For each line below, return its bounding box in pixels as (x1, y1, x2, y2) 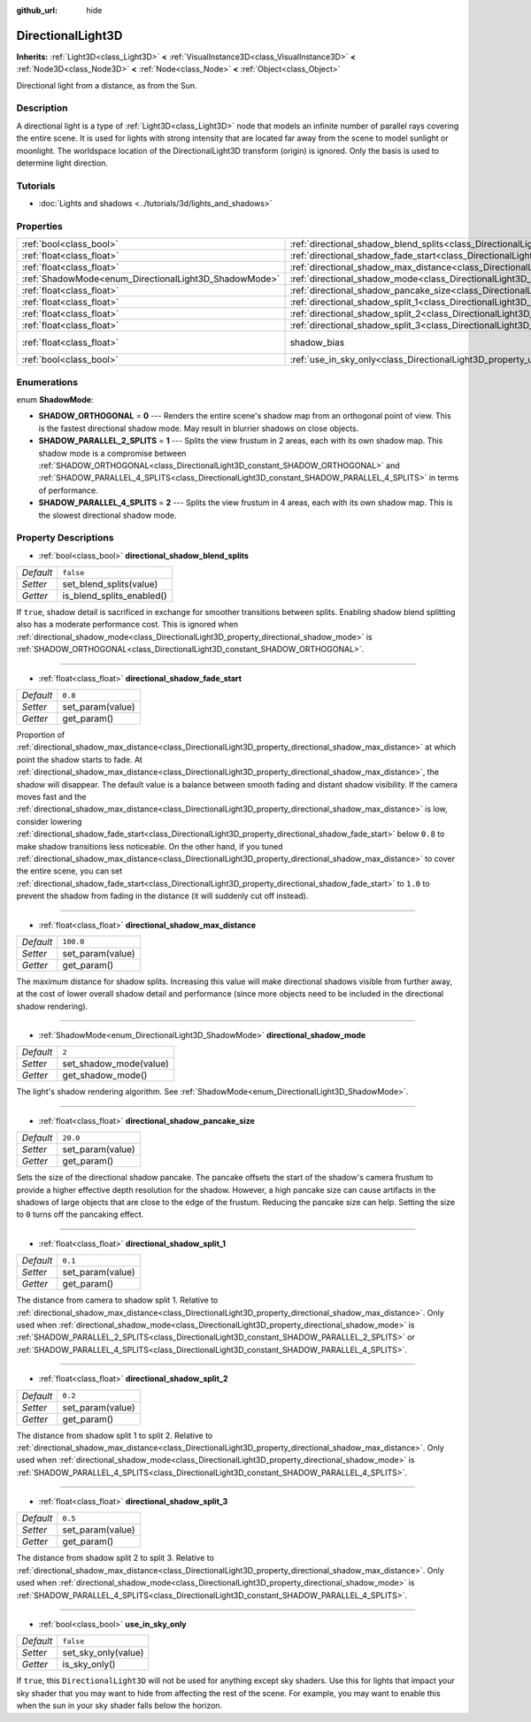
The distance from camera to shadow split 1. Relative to (16, 1295, 219, 1305)
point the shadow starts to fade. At (16, 754, 143, 765)
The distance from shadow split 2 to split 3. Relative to (16, 1553, 214, 1564)
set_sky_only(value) (62, 1647, 144, 1659)
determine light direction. (16, 158, 108, 168)
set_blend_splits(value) (62, 578, 158, 590)
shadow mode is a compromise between (38, 448, 187, 458)
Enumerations (16, 376, 79, 388)
